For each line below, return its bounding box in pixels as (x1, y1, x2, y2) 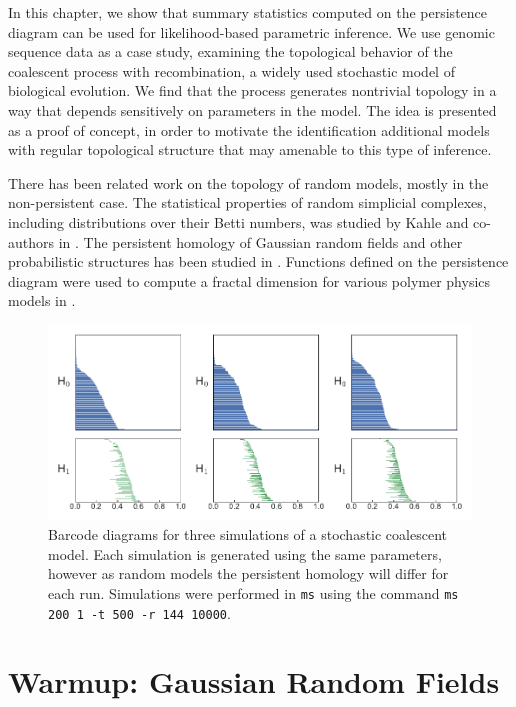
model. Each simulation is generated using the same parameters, (48, 543, 442, 564)
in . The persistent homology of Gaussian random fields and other (58, 231, 463, 252)
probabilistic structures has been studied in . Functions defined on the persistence (8, 251, 509, 272)
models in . (8, 290, 76, 311)
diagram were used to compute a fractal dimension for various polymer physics (8, 270, 491, 291)
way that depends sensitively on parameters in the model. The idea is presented (8, 99, 497, 120)
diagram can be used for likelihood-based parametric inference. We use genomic (8, 21, 495, 42)
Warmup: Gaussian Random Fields (8, 661, 500, 702)
